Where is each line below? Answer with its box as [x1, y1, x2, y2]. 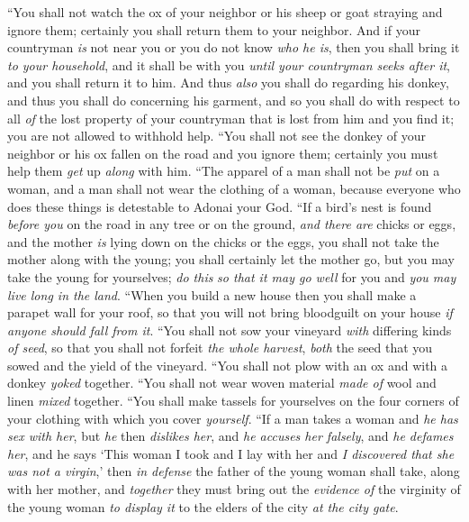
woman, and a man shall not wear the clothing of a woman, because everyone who [7, 179, 461, 197]
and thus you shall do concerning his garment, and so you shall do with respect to [7, 90, 460, 109]
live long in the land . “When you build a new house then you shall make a [7, 285, 417, 304]
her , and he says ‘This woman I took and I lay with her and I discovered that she [7, 444, 455, 462]
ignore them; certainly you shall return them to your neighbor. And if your [7, 20, 420, 39]
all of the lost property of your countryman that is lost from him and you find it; [7, 108, 455, 127]
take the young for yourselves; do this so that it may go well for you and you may [7, 267, 456, 286]
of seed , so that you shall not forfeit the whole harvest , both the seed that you [7, 338, 433, 357]
